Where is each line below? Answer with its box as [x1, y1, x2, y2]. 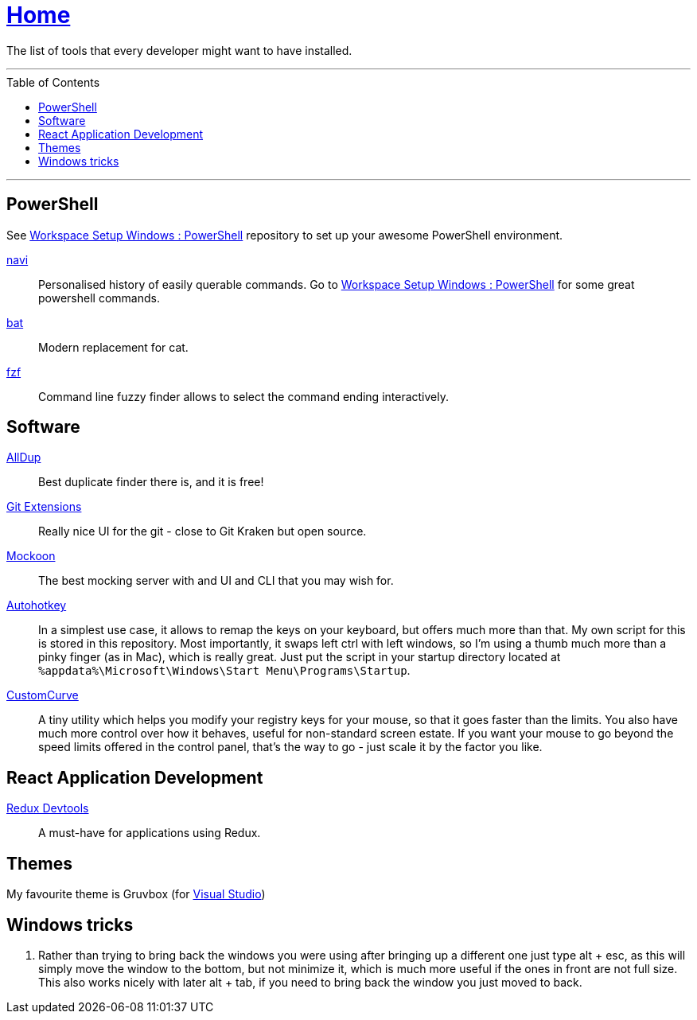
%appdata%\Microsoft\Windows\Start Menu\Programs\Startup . [38, 664, 411, 678]
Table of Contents [6, 75, 100, 89]
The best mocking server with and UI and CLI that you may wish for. [38, 574, 394, 588]
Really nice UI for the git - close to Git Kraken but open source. [38, 524, 367, 539]
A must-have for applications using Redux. [38, 826, 261, 840]
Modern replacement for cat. [38, 340, 189, 354]
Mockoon [6, 549, 56, 563]
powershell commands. [38, 290, 160, 305]
